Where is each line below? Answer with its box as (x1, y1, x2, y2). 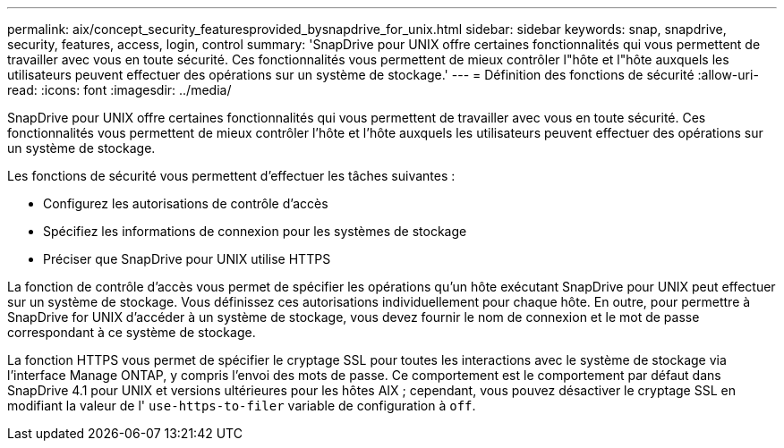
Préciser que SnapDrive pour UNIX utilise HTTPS (43, 251, 331, 266)
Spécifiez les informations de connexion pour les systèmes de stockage (43, 224, 467, 239)
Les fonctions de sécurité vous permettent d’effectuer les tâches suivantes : (7, 168, 456, 183)
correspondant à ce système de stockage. (7, 325, 256, 340)
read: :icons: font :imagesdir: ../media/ (7, 82, 232, 97)
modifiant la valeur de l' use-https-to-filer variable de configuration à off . (7, 398, 476, 413)
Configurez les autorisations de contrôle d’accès (43, 196, 328, 211)
